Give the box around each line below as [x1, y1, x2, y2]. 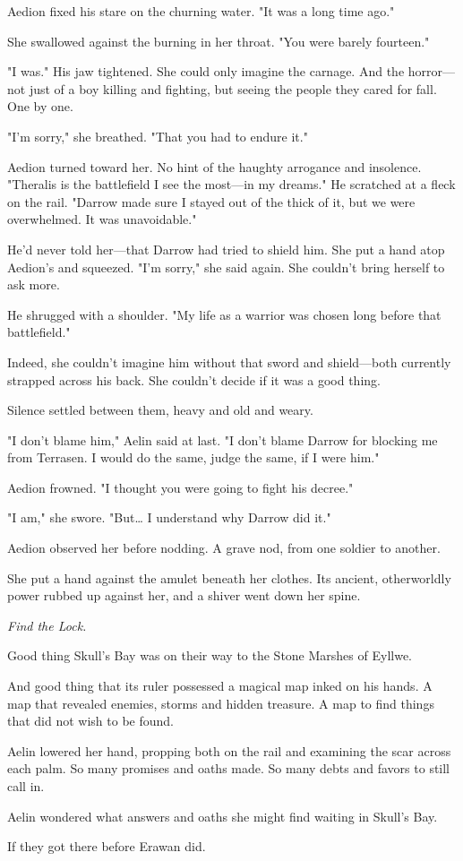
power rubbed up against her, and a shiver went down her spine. [7, 586, 361, 605]
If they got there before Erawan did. [7, 837, 206, 856]
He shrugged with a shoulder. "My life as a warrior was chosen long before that [7, 305, 442, 323]
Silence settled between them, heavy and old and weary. [7, 400, 313, 419]
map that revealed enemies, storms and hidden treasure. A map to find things [7, 693, 434, 712]
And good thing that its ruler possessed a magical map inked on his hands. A [7, 676, 433, 695]
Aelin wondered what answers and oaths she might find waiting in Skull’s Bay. [7, 806, 438, 825]
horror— [407, 62, 456, 81]
